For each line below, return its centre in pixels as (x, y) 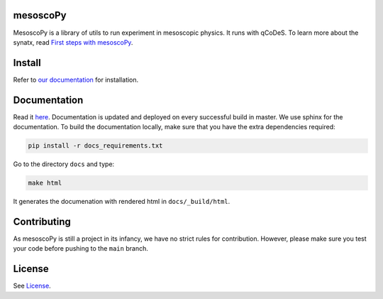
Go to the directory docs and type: (64, 164)
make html (45, 183)
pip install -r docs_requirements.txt (95, 146)
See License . (32, 286)
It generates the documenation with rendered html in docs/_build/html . (122, 202)
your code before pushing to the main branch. (81, 249)
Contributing (42, 221)
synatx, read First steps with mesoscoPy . (73, 42)
